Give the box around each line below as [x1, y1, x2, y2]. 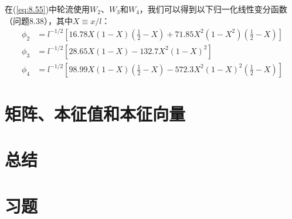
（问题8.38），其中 [5, 14, 73, 26]
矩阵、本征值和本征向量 [5, 101, 186, 125]
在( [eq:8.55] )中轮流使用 [5, 3, 90, 15]
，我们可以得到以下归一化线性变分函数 [139, 3, 287, 15]
